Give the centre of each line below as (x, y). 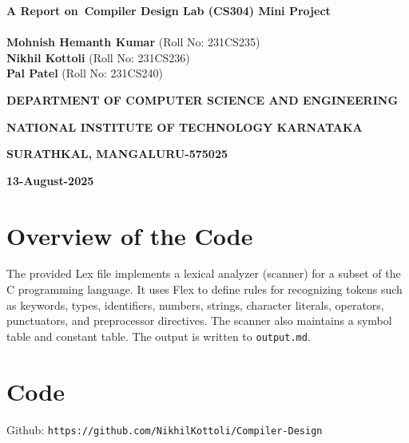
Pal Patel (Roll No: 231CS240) (85, 73)
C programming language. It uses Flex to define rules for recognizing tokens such (204, 289)
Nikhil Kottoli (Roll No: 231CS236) (98, 57)
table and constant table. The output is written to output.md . (159, 336)
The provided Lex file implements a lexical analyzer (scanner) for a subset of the (204, 273)
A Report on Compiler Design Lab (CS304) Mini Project (169, 10)
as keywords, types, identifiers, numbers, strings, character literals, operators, (195, 305)
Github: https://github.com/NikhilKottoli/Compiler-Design (165, 429)
